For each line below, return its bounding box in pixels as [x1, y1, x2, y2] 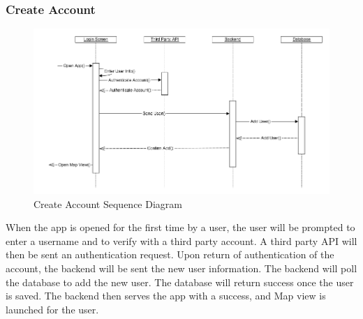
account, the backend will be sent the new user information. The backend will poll [6, 261, 357, 276]
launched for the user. [6, 302, 99, 316]
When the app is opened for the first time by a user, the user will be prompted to [6, 220, 355, 235]
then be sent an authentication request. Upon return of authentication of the [6, 247, 334, 262]
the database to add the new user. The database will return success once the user [6, 274, 354, 289]
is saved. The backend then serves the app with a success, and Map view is [6, 288, 326, 303]
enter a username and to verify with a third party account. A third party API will [6, 233, 357, 248]
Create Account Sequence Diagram [34, 196, 182, 211]
